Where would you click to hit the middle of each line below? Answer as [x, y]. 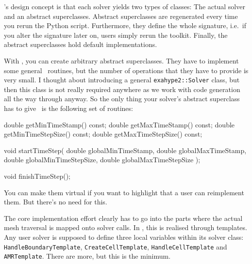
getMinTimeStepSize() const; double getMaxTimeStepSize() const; [103, 134]
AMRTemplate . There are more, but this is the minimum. [87, 256]
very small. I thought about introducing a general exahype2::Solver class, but [122, 80]
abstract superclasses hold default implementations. [81, 44]
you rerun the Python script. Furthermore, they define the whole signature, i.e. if [125, 25]
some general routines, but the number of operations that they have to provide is [126, 70]
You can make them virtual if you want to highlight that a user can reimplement [124, 192]
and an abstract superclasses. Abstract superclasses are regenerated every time [121, 16]
